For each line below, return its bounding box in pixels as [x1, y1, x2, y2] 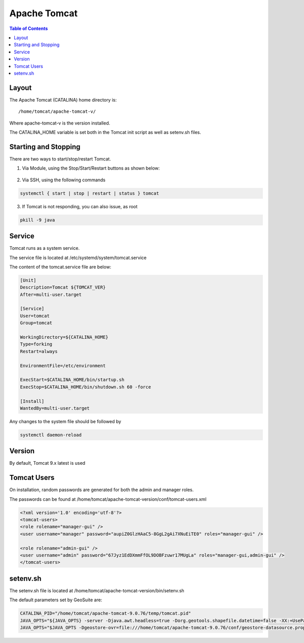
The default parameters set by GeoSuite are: [9, 597, 102, 603]
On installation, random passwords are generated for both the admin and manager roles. [9, 487, 194, 493]
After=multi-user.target [20, 292, 82, 297]
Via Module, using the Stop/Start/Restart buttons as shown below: [22, 165, 160, 171]
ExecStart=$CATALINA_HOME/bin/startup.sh [20, 377, 125, 383]
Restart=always [20, 348, 58, 354]
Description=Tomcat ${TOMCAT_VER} [20, 284, 106, 291]
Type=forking [20, 341, 53, 347]
